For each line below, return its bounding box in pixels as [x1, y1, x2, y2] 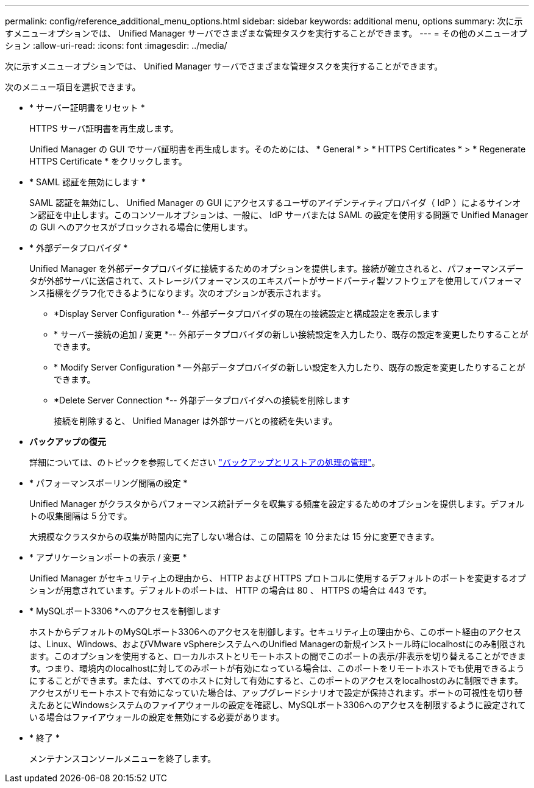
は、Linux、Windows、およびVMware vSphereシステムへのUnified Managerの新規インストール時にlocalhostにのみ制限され [29, 639, 525, 649]
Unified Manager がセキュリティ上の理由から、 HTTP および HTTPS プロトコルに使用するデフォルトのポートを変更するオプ [29, 573, 526, 583]
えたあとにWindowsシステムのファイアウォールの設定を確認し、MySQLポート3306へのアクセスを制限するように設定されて [29, 700, 526, 710]
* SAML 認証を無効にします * [29, 177, 146, 187]
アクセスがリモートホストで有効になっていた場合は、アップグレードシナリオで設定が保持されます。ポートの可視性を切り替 [29, 687, 523, 698]
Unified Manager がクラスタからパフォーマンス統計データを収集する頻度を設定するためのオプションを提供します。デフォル [29, 499, 524, 509]
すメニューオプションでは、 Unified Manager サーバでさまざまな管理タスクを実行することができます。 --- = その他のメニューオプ [5, 28, 527, 38]
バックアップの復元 [29, 436, 106, 447]
